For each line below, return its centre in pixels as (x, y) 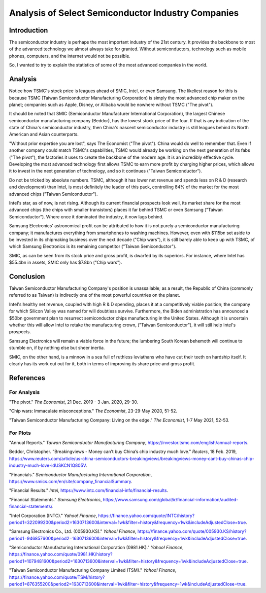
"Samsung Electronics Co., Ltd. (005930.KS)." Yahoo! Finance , (73, 531)
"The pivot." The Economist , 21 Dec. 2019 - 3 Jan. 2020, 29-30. (74, 402)
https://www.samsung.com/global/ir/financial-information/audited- (170, 499)
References (27, 378)
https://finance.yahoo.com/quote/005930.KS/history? (192, 531)
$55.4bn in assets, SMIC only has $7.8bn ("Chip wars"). (66, 262)
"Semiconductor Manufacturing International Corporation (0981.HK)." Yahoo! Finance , (97, 548)
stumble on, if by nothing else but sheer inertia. (57, 348)
